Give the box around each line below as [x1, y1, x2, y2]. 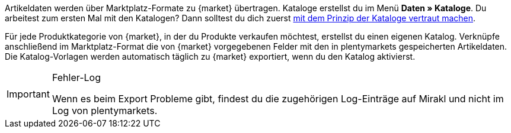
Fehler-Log [52, 72, 101, 83]
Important [7, 88, 50, 100]
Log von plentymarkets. [52, 105, 158, 116]
